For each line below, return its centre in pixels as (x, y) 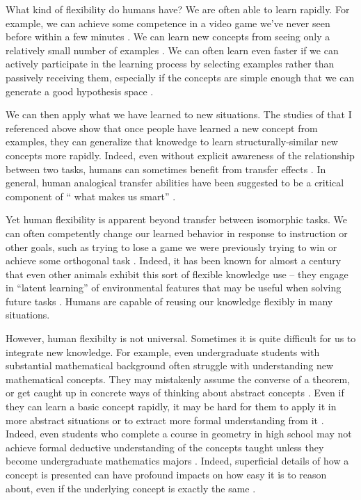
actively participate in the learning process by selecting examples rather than (170, 64)
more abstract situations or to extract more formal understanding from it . (165, 420)
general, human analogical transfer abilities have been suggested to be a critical (175, 183)
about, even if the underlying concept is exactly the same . (131, 488)
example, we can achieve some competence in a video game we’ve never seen (168, 23)
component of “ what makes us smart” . (91, 196)
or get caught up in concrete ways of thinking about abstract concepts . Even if (175, 393)
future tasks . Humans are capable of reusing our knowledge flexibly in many (169, 301)
